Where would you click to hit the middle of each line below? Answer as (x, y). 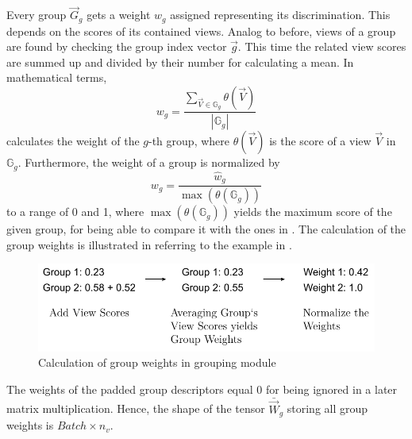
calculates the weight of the (73, 141)
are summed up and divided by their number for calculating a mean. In (180, 62)
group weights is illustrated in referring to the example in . (149, 244)
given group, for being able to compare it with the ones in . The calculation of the (206, 229)
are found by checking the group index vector (117, 46)
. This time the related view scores (322, 46)
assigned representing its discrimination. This (280, 15)
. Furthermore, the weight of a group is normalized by (149, 162)
